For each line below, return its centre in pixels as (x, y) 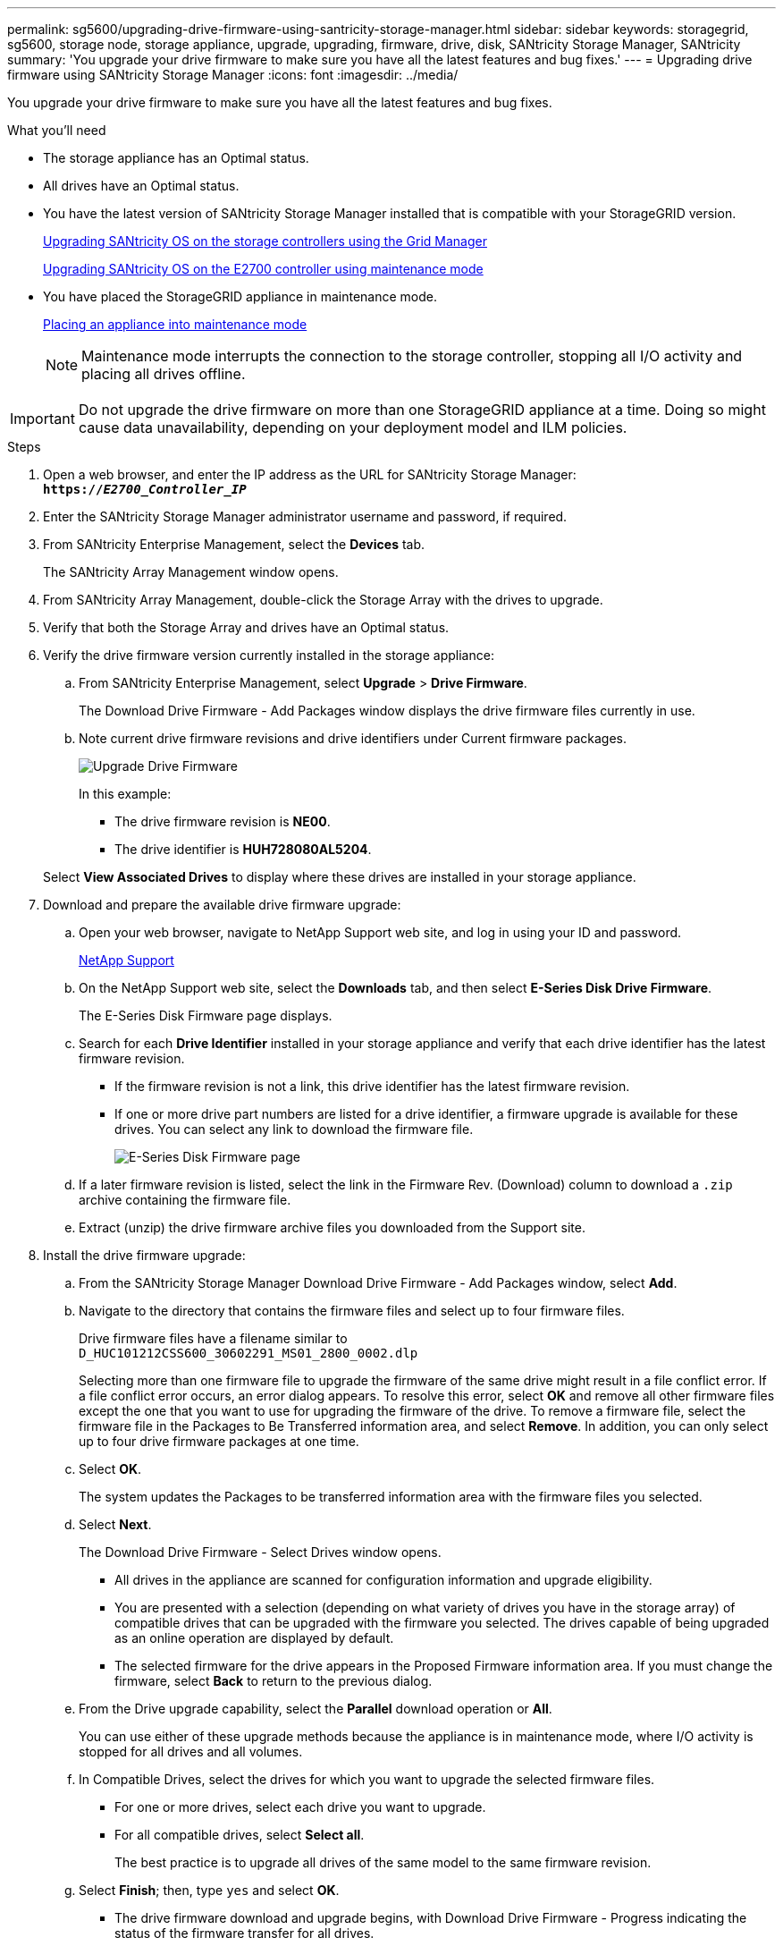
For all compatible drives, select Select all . (240, 1835)
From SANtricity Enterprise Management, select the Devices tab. (234, 544)
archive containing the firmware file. (185, 1200)
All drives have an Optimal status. (141, 186)
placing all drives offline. (164, 374)
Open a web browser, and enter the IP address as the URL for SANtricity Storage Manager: (310, 474)
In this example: (125, 794)
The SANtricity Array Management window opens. (191, 572)
